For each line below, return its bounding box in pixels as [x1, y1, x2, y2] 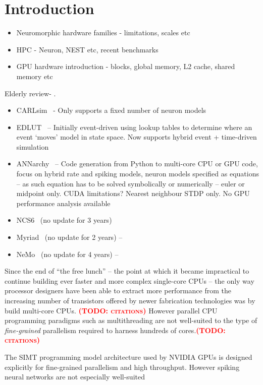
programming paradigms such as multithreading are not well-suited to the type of [5, 315, 257, 326]
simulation [16, 141, 49, 152]
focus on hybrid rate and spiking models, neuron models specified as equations [16, 168, 259, 179]
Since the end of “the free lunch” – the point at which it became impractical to [5, 266, 249, 276]
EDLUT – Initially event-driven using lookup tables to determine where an [16, 121, 252, 132]
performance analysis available [16, 198, 111, 208]
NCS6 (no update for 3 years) [16, 215, 112, 225]
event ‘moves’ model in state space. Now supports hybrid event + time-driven [16, 132, 257, 142]
